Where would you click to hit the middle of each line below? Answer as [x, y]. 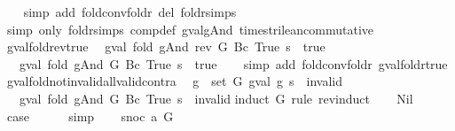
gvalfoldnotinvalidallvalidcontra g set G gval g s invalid [174, 81]
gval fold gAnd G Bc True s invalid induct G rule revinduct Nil [216, 98]
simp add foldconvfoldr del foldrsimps [130, 12]
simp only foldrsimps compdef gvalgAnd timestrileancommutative [190, 29]
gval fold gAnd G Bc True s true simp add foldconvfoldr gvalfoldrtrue [233, 63]
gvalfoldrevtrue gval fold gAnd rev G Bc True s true [166, 46]
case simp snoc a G [90, 116]
